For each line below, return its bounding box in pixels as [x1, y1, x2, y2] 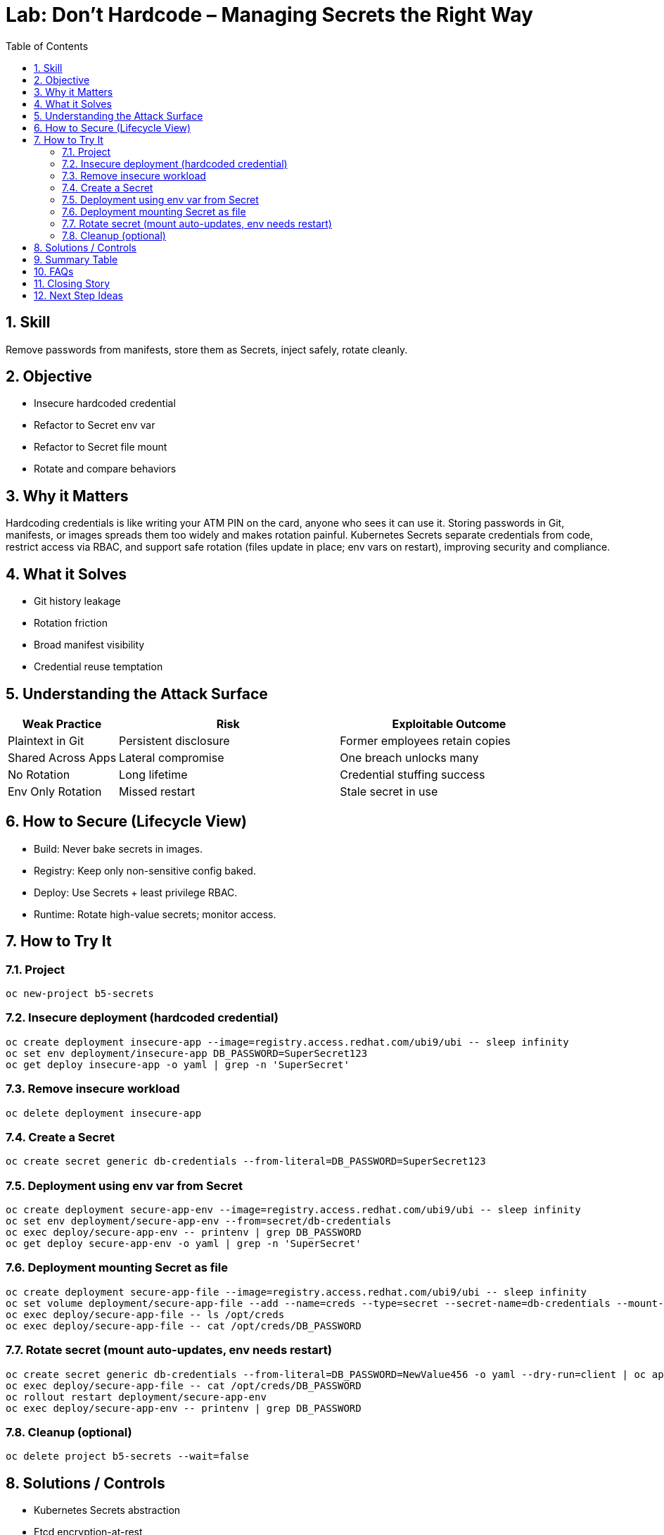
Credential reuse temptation [34, 660, 163, 673]
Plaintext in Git [8, 733, 84, 748]
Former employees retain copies [340, 733, 511, 748]
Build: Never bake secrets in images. [34, 842, 203, 855]
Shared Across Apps [8, 750, 117, 765]
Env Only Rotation [8, 784, 102, 798]
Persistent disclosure [119, 733, 230, 748]
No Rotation [8, 767, 70, 782]
